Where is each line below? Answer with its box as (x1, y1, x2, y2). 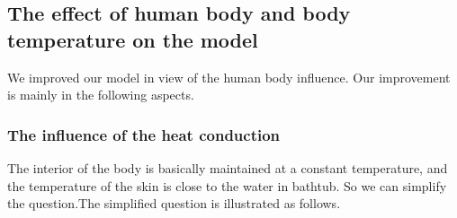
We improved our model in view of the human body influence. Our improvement (7, 67, 451, 86)
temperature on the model (7, 25, 258, 53)
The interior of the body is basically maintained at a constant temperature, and (7, 159, 448, 177)
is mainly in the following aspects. (7, 85, 194, 104)
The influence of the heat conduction (7, 123, 281, 145)
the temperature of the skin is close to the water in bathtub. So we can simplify (7, 176, 447, 195)
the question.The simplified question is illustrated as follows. (7, 194, 341, 213)
